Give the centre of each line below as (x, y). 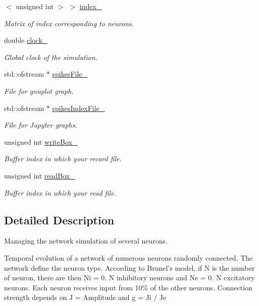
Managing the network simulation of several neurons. (86, 241)
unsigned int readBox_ (40, 175)
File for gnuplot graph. (39, 90)
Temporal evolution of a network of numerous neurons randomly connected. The (128, 257)
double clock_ (26, 40)
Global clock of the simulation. (51, 57)
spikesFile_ (70, 74)
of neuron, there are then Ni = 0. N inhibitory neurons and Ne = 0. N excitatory (129, 278)
